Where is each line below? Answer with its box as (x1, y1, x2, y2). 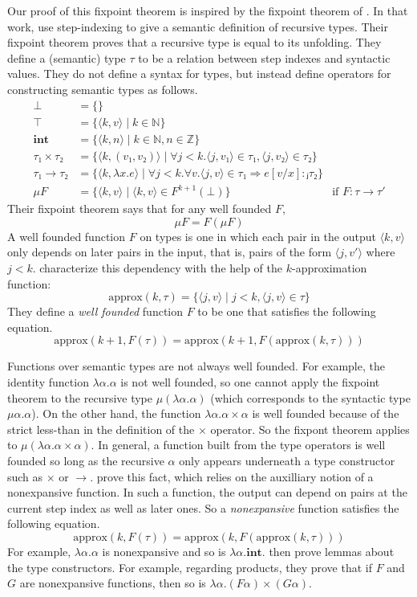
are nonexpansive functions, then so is (19, 575, 206, 591)
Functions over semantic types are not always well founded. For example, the (7, 358, 385, 374)
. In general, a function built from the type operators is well (91, 436, 386, 453)
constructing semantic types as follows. (7, 80, 198, 97)
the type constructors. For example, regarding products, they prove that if (7, 558, 372, 575)
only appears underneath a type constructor (179, 452, 395, 468)
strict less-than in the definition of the (7, 420, 195, 437)
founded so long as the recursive (7, 452, 164, 468)
